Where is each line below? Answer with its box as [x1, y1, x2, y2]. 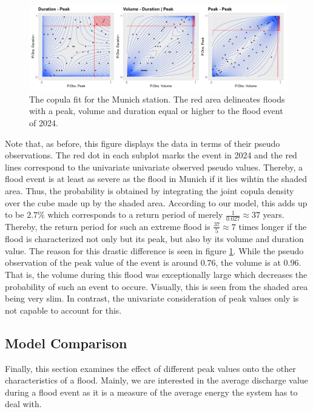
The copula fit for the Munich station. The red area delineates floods [29, 92, 285, 105]
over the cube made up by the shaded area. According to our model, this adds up [5, 196, 308, 209]
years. [263, 208, 284, 221]
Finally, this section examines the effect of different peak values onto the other [5, 362, 296, 374]
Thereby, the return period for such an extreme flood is [5, 220, 210, 232]
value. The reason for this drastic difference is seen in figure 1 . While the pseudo [5, 244, 304, 257]
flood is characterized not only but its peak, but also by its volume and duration [5, 232, 304, 245]
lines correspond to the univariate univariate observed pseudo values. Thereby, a [5, 160, 303, 173]
